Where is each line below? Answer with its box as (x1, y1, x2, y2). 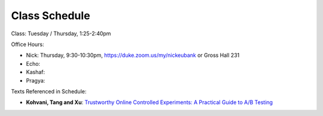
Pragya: (26, 77, 45, 84)
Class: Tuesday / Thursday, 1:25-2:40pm (11, 30, 111, 37)
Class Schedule (11, 9, 90, 22)
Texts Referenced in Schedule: (11, 87, 87, 95)
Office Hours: (11, 41, 44, 48)
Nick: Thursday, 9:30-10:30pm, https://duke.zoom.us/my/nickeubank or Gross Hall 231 (26, 51, 240, 59)
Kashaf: (26, 69, 45, 76)
